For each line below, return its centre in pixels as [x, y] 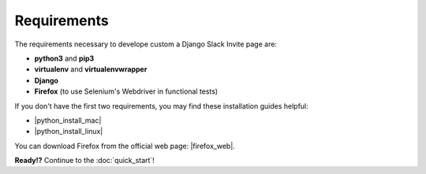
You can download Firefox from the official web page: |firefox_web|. [125, 146]
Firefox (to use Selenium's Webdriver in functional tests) [126, 91]
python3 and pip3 [64, 58]
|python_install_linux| [69, 131]
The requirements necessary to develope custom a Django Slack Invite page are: [146, 44]
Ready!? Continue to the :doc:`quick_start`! [85, 161]
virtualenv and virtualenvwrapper [91, 69]
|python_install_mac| [68, 120]
